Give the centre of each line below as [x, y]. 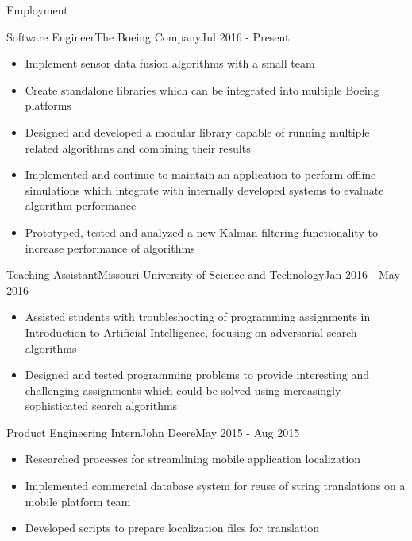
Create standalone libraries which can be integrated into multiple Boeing [202, 89]
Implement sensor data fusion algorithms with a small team [170, 63]
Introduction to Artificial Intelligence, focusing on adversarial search [191, 332]
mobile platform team [78, 501]
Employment [37, 10]
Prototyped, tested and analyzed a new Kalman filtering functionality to [201, 232]
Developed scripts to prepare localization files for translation [172, 528]
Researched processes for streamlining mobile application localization [193, 459]
